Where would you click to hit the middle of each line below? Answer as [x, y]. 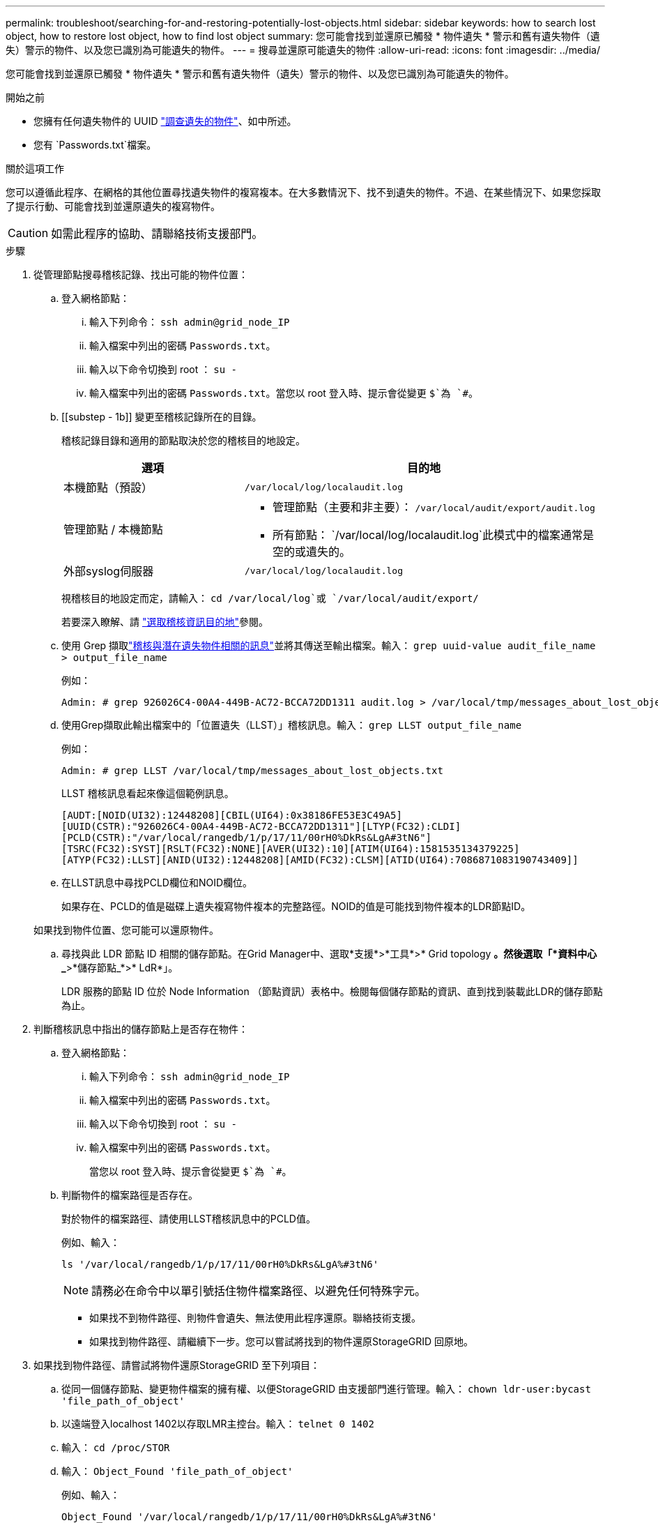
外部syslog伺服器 [109, 571]
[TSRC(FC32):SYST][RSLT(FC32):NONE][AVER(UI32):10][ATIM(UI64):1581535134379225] [291, 849]
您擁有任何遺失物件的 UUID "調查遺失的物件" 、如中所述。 [165, 121]
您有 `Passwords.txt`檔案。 [95, 145]
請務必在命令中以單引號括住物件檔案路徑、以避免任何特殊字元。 [259, 1291]
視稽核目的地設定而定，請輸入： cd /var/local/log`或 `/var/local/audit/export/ [270, 598]
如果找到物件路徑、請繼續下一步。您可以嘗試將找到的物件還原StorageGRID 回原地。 [281, 1341]
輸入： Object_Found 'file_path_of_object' [177, 1471]
